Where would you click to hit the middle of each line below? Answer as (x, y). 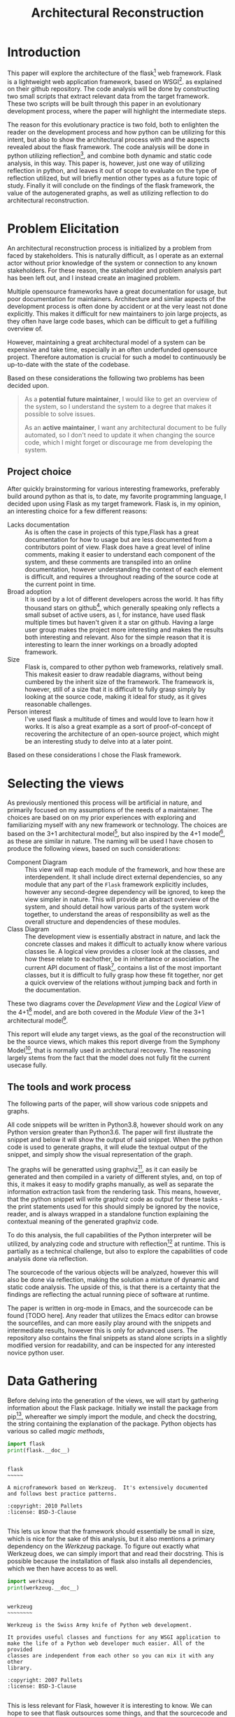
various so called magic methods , (56, 1431)
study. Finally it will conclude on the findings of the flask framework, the (111, 185)
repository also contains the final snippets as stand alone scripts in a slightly (117, 1337)
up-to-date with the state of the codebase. (69, 364)
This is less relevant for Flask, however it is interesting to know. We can (110, 1705)
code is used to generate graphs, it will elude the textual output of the (108, 1147)
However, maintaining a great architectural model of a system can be (106, 342)
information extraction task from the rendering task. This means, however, (114, 1191)
